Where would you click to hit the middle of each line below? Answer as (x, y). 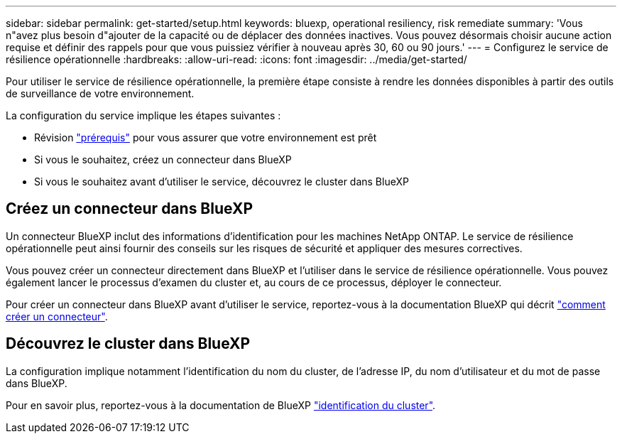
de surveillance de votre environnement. (100, 93)
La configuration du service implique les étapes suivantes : (143, 115)
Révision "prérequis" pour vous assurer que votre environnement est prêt (206, 137)
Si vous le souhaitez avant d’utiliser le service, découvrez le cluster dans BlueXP (222, 181)
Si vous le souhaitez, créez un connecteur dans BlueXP (163, 159)
